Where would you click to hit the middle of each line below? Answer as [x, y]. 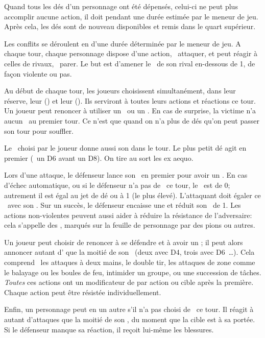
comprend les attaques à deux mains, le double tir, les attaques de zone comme [130, 262]
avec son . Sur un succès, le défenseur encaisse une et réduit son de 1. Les [124, 205]
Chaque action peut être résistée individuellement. [83, 292]
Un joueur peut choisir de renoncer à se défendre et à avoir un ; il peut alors [124, 242]
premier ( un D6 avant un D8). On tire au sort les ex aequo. [99, 158]
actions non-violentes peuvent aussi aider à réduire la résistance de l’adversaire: [128, 215]
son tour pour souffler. [39, 130]
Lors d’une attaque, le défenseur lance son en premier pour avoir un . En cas [126, 175]
